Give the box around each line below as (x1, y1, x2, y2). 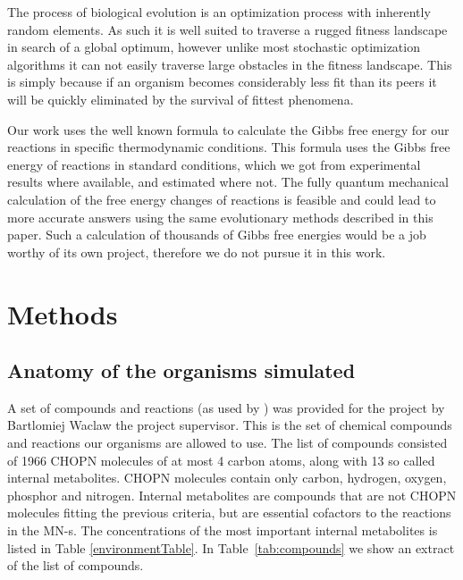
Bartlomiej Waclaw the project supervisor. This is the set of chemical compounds (7, 416, 452, 434)
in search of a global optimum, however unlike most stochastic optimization (7, 38, 420, 56)
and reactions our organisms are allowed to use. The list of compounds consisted (7, 433, 448, 452)
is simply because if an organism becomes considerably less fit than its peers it (7, 72, 437, 91)
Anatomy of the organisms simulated (7, 357, 356, 384)
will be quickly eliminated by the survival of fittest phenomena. (7, 89, 354, 108)
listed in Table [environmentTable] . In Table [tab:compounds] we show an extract (7, 538, 455, 557)
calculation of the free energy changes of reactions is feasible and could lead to (7, 189, 436, 208)
